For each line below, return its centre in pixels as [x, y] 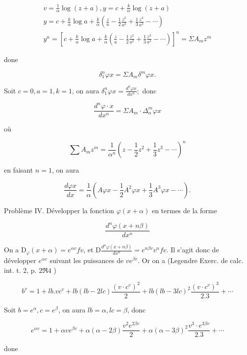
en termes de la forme [184, 210]
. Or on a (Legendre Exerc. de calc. [191, 260]
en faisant [19, 170]
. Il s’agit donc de [193, 250]
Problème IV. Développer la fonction [59, 210]
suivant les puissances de [86, 260]
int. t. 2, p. [20, 270]
